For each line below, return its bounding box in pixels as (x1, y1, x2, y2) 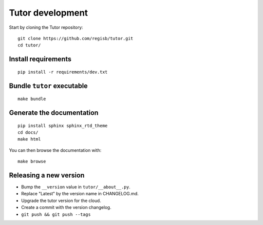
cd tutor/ (18, 42, 41, 48)
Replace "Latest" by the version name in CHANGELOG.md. (21, 191, 139, 197)
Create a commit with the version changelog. (21, 205, 112, 210)
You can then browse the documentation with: (9, 147, 102, 153)
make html (18, 137, 41, 142)
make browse (18, 159, 46, 164)
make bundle (18, 96, 46, 102)
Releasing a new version (9, 171, 85, 179)
